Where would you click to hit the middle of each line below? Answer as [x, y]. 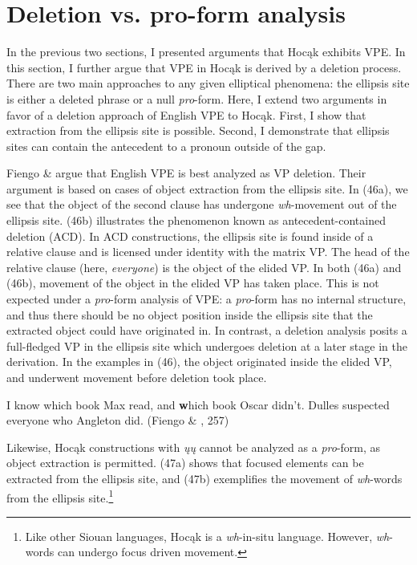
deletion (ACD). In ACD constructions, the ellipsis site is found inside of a [190, 236]
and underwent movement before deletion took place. [137, 377]
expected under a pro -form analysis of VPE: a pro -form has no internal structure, [206, 299]
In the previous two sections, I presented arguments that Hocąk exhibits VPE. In [206, 52]
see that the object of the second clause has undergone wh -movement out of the [202, 204]
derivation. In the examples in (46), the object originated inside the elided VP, [199, 362]
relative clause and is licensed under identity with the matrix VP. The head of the [208, 252]
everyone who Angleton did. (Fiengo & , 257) [118, 420]
